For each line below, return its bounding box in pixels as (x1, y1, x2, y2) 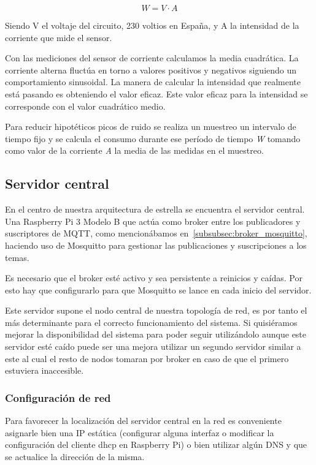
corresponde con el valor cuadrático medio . (5, 99, 166, 112)
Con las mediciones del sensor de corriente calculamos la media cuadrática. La (5, 51, 299, 64)
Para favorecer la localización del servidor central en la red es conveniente (5, 414, 282, 427)
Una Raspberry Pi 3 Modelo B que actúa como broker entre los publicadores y (5, 214, 301, 227)
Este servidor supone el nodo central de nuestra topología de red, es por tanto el (5, 304, 307, 317)
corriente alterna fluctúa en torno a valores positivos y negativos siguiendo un (5, 63, 297, 76)
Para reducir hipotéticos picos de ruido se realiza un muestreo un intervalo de (5, 120, 296, 133)
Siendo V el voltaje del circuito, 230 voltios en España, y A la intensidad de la (5, 19, 299, 31)
